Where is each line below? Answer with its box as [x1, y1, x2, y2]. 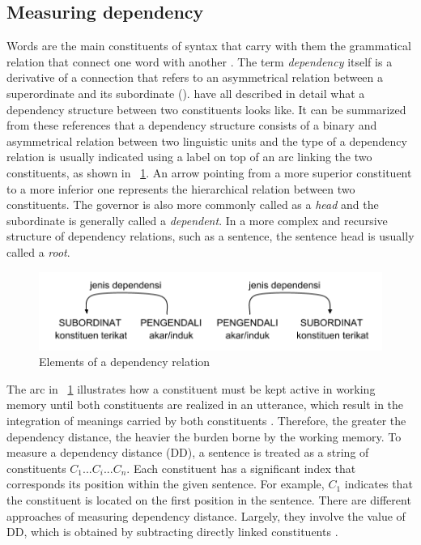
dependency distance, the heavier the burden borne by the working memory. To [6, 428, 402, 445]
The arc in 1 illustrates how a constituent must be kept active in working [6, 380, 376, 397]
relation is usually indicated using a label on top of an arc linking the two [6, 148, 372, 165]
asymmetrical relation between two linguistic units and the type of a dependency [6, 132, 407, 149]
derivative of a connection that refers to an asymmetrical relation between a [6, 69, 384, 86]
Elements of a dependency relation [39, 353, 210, 370]
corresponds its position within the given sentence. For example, [6, 475, 325, 492]
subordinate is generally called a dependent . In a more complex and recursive [6, 211, 388, 228]
